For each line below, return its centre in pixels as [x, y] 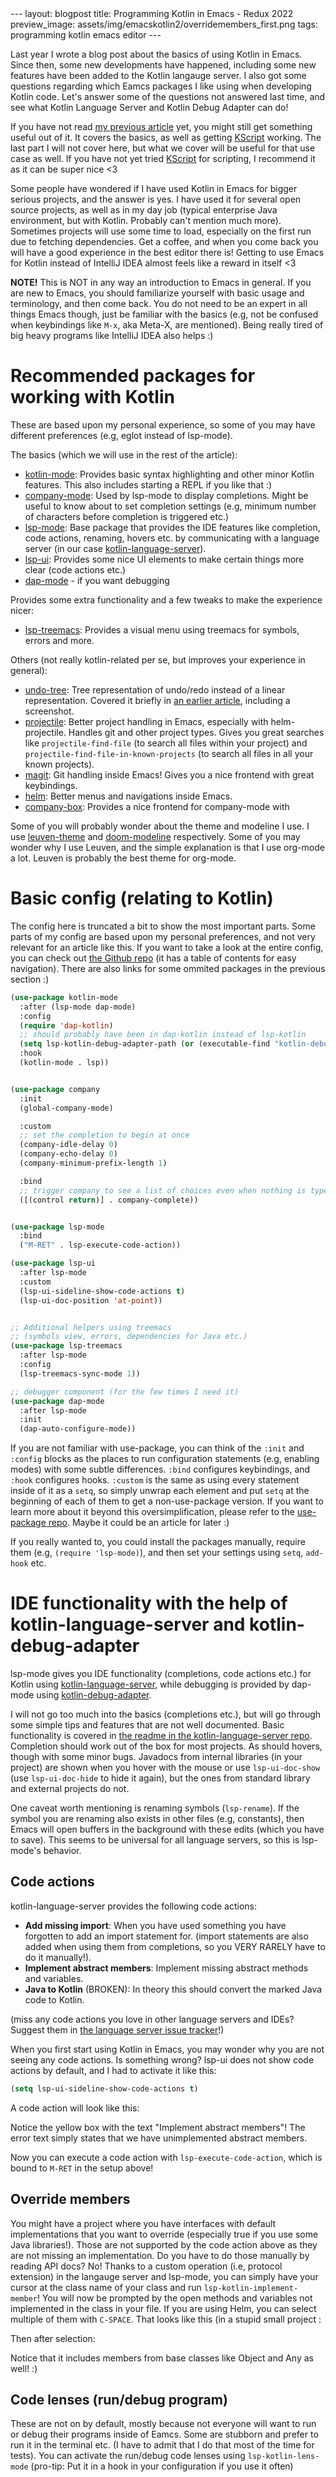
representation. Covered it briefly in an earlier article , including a [157, 700]
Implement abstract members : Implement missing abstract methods [166, 1968]
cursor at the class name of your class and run [106, 2287]
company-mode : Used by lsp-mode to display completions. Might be [166, 495]
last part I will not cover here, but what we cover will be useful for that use [163, 148]
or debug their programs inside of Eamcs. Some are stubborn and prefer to [164, 2434]
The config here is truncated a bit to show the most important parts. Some [163, 926]
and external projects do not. [70, 1789]
